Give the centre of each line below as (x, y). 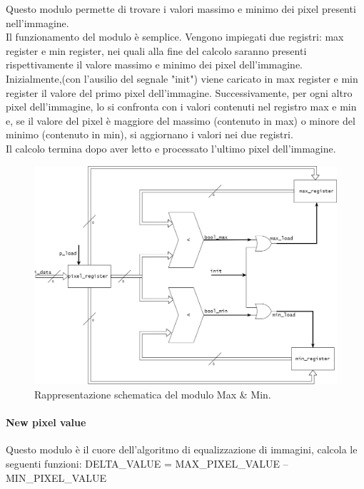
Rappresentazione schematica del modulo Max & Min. (153, 394)
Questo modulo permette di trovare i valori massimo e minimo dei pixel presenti (181, 9)
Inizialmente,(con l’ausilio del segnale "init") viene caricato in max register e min (182, 78)
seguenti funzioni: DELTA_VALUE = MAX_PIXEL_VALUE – (147, 463)
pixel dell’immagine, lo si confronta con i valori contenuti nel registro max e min (181, 107)
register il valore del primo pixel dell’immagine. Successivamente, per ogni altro (179, 92)
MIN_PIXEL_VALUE (56, 477)
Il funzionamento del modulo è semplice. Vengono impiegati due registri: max (175, 37)
